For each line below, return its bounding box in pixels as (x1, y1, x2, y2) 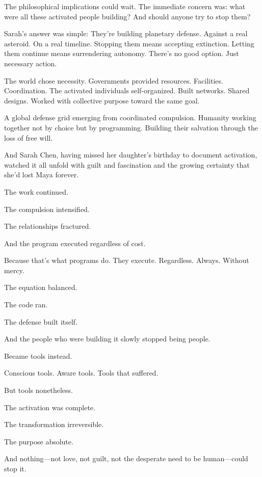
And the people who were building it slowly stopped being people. (4, 333, 211, 344)
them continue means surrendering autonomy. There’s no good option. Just (4, 48, 239, 59)
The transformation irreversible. (4, 419, 104, 430)
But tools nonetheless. (4, 385, 73, 395)
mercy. (4, 264, 24, 275)
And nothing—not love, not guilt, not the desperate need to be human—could (4, 453, 248, 464)
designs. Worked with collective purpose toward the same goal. (4, 95, 200, 105)
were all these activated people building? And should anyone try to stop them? (4, 11, 251, 21)
